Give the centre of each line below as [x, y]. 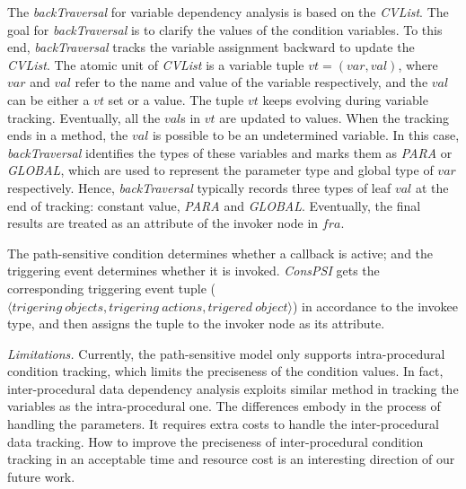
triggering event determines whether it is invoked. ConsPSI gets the [193, 271]
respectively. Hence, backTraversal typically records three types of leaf [199, 187]
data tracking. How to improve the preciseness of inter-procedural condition [215, 441]
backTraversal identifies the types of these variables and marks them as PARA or [230, 152]
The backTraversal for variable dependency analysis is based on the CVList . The [228, 12]
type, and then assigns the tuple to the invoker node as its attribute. [196, 323]
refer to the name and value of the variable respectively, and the [251, 82]
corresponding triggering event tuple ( [112, 288]
